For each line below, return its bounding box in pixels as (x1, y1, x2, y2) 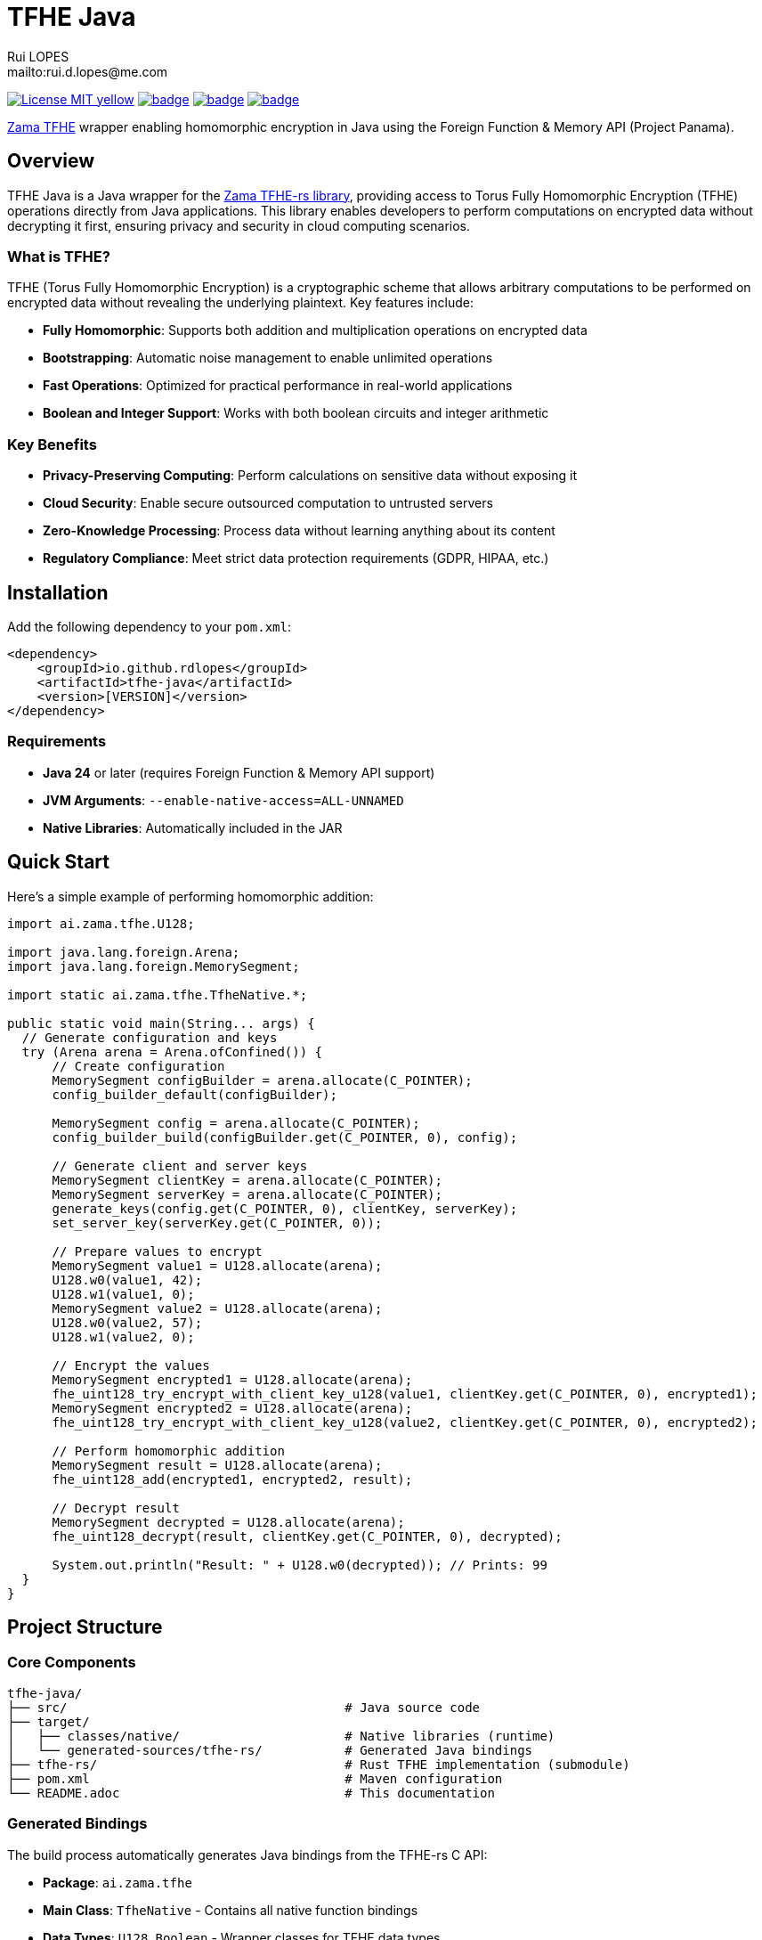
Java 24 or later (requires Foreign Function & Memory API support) (43, 764, 435, 780)
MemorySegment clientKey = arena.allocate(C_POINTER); (52, 1172, 442, 1187)
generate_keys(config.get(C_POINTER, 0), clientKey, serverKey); (52, 1201, 518, 1216)
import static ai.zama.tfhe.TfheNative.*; (7, 987, 308, 1002)
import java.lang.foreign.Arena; (7, 944, 240, 959)
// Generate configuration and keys (21, 1030, 278, 1045)
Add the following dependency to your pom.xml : (7, 618, 292, 634)
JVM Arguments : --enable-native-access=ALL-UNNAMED (43, 792, 404, 808)
